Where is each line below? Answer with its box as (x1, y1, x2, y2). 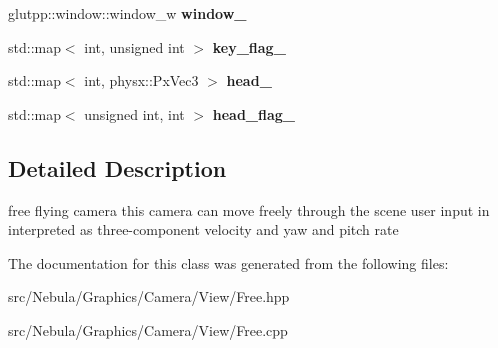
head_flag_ (212, 103, 295, 124)
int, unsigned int (84, 36, 185, 57)
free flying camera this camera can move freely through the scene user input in (8, 199, 490, 220)
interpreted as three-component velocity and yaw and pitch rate (8, 219, 399, 240)
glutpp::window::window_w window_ (8, 3, 247, 23)
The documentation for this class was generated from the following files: (8, 252, 449, 273)
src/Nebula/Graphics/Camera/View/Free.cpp (8, 319, 288, 340)
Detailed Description (8, 152, 227, 183)
